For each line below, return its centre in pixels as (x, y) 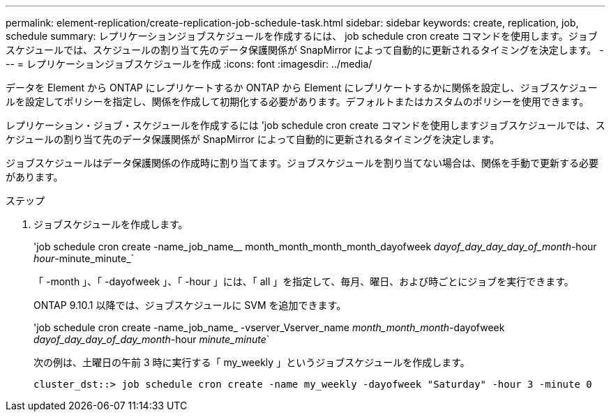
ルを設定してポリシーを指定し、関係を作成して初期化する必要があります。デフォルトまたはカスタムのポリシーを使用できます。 (297, 101)
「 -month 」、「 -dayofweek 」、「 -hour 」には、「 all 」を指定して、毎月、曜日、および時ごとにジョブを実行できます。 (304, 281)
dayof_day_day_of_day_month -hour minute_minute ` (152, 339)
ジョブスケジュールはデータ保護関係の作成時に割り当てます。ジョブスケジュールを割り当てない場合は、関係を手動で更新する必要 (302, 163)
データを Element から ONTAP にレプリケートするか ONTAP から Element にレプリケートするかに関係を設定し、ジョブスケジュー (302, 88)
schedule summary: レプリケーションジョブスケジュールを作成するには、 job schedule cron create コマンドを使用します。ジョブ (302, 36)
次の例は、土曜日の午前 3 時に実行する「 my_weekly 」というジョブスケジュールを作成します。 (252, 362)
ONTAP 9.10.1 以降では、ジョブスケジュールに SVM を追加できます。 (190, 305)
